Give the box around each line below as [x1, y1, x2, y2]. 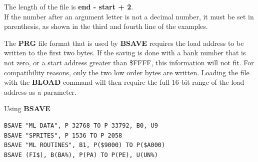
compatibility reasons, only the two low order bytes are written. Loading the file [4, 67, 249, 77]
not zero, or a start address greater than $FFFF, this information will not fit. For [4, 57, 254, 67]
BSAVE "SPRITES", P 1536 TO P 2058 [4, 132, 122, 139]
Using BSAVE [4, 103, 50, 114]
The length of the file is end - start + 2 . [4, 1, 133, 11]
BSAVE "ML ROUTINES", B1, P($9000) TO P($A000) [4, 142, 165, 149]
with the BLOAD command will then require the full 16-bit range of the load [4, 77, 244, 87]
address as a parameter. [4, 86, 76, 97]
